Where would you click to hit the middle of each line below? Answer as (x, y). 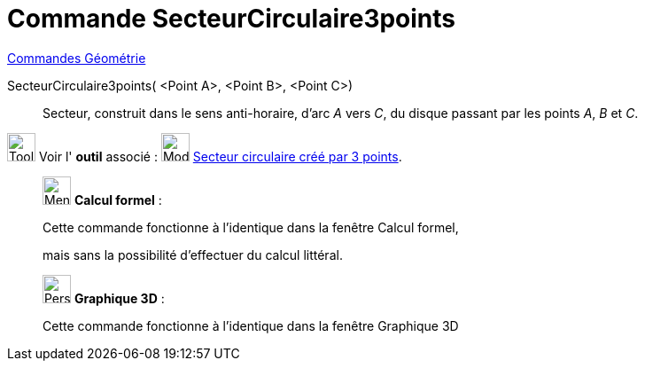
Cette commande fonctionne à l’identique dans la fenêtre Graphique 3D (251, 325)
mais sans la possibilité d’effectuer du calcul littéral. (193, 254)
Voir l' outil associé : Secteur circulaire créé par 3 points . (220, 156)
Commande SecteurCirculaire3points (232, 19)
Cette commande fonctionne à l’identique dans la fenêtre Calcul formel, (251, 227)
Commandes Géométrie (77, 58)
